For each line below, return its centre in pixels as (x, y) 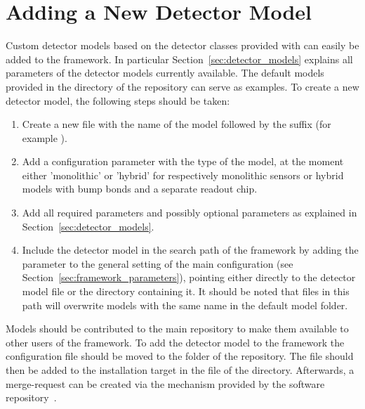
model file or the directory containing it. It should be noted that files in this (186, 291)
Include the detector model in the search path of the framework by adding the (190, 250)
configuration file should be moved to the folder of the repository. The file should (180, 356)
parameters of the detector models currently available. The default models (165, 73)
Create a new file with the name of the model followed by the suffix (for (177, 124)
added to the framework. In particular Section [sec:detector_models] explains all (179, 59)
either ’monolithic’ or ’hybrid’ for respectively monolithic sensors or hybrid (183, 175)
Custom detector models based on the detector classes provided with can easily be (182, 45)
